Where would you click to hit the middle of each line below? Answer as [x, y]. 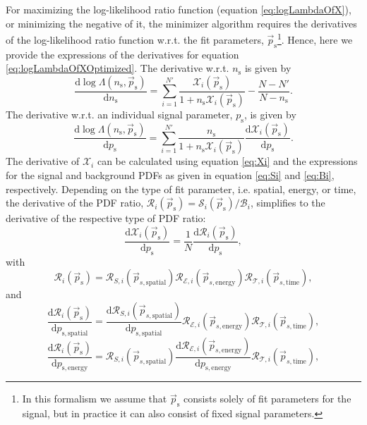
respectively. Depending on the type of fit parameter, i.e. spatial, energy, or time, [181, 189]
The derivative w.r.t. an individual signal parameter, [119, 114]
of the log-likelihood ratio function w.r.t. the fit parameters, [135, 39]
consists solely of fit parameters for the [267, 399]
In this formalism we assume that [95, 399]
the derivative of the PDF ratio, [75, 203]
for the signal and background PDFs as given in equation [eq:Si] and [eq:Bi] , [170, 174]
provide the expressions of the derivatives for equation [122, 54]
